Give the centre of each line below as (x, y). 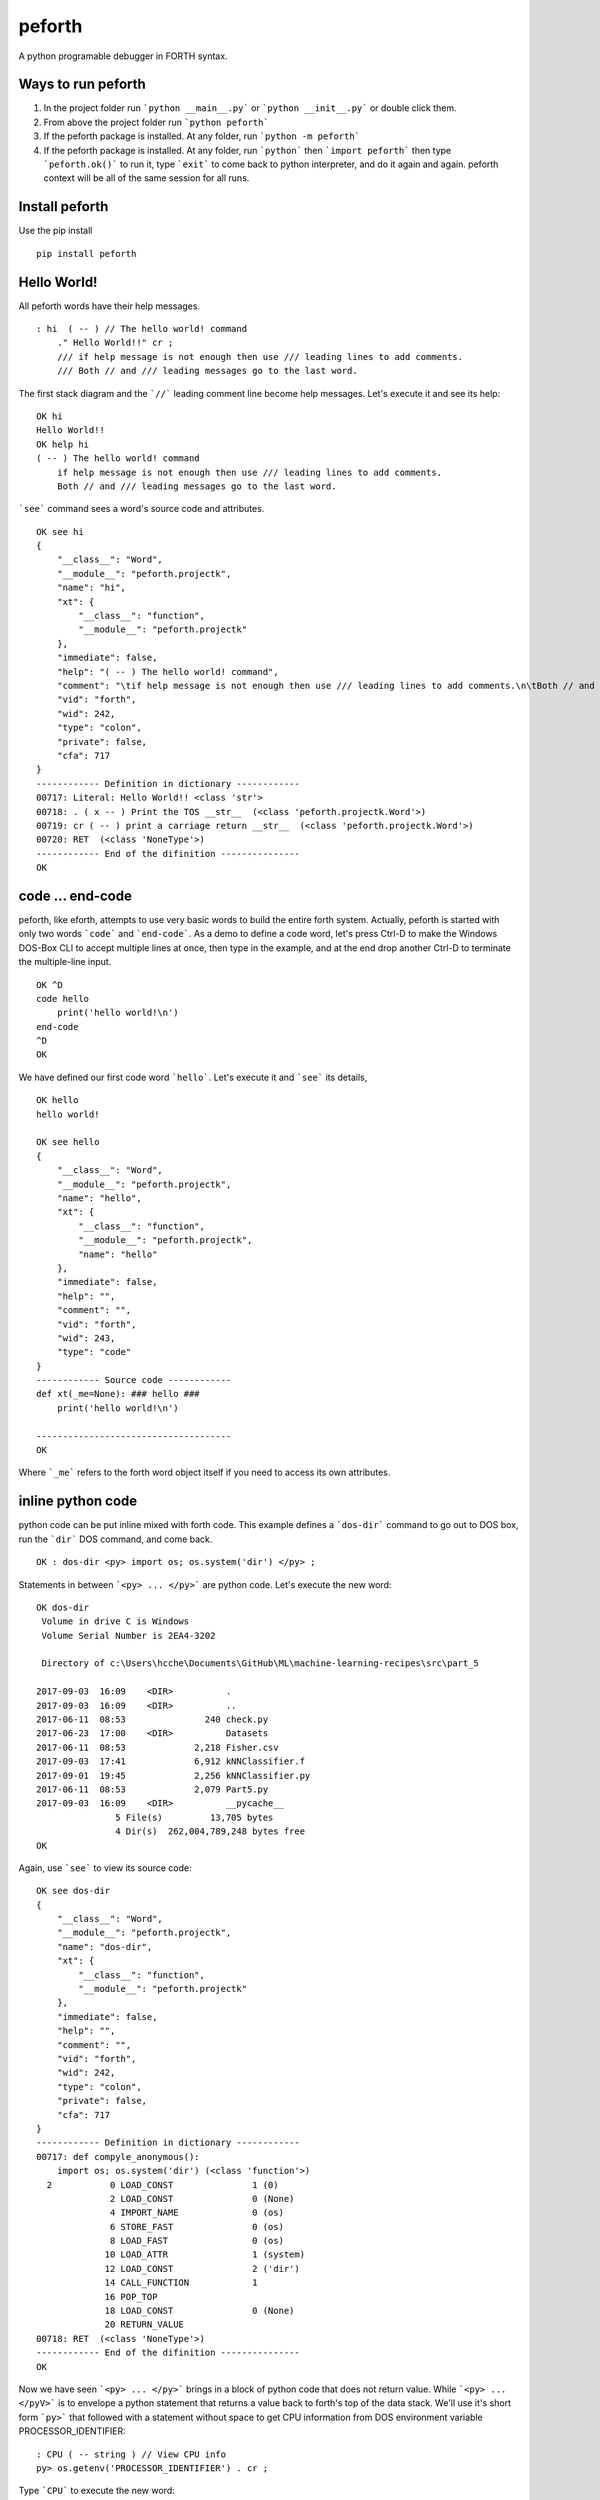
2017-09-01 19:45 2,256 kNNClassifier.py (173, 1775)
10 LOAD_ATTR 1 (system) (204, 2254)
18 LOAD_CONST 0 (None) (199, 2311)
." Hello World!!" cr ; (115, 343)
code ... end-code (75, 895)
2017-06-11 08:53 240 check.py (152, 1719)
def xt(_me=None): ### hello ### (118, 1394)
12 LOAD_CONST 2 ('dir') (202, 2268)
